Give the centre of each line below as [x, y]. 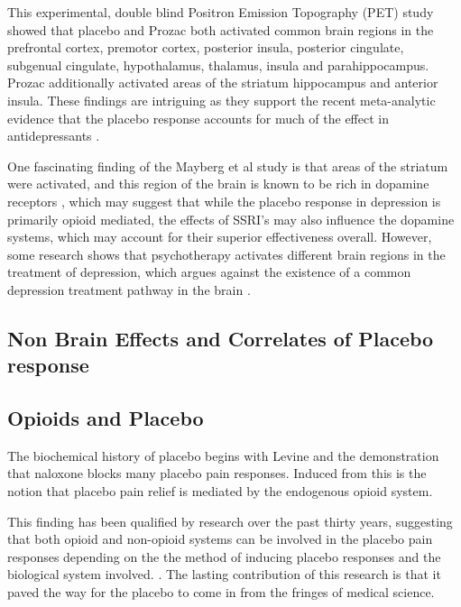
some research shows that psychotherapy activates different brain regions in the [226, 254]
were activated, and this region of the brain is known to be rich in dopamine [218, 184]
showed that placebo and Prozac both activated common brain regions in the [221, 29]
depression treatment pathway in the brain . [129, 289]
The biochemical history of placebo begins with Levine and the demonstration [223, 455]
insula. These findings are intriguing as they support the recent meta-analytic [221, 100]
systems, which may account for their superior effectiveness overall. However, [220, 237]
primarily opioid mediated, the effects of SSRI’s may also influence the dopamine [231, 219]
